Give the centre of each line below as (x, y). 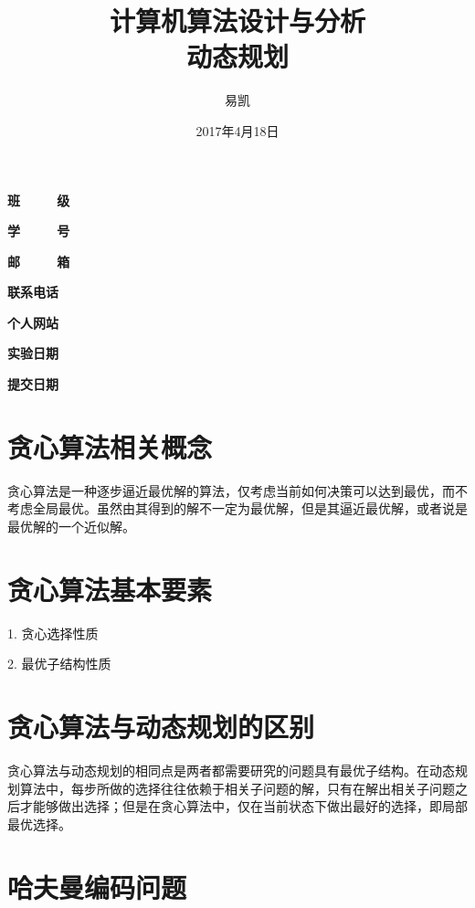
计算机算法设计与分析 (237, 21)
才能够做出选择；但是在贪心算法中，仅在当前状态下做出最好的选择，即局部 (243, 806)
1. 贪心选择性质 (53, 633)
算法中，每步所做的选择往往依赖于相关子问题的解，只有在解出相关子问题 (237, 788)
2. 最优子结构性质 (59, 664)
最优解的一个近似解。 (71, 526)
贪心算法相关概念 (110, 446)
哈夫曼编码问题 (97, 887)
